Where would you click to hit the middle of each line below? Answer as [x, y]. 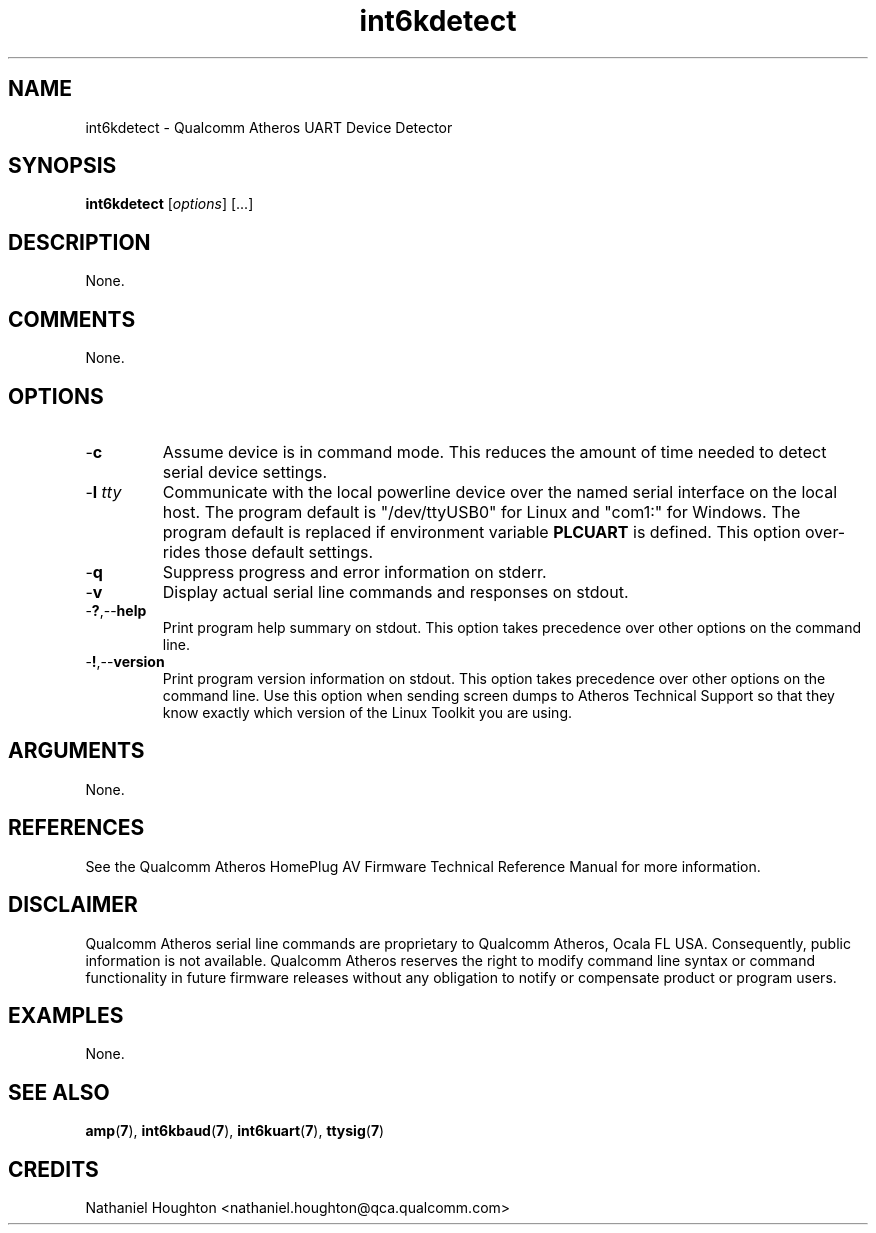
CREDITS [53, 1169]
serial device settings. [245, 471]
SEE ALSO [59, 1092]
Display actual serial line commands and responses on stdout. [395, 591]
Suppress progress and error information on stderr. [354, 571]
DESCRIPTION [79, 242]
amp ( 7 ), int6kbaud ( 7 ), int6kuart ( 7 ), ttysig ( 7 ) [235, 1131]
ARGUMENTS [76, 751]
